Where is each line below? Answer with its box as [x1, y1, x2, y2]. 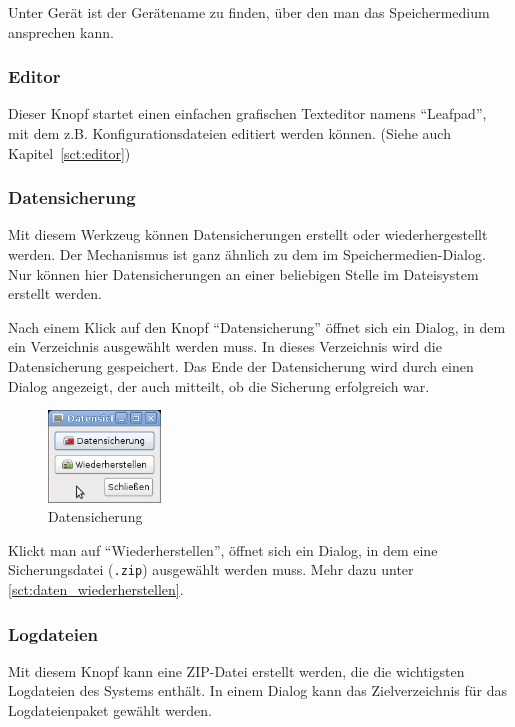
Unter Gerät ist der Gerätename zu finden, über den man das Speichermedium [8, 2, 490, 22]
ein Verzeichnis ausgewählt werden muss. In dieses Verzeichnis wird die [8, 336, 442, 357]
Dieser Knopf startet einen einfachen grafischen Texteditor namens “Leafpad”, [8, 103, 487, 124]
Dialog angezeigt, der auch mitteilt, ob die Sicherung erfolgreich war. [8, 375, 430, 396]
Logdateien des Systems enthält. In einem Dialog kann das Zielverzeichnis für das [8, 680, 508, 701]
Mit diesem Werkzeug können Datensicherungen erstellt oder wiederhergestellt [8, 224, 488, 245]
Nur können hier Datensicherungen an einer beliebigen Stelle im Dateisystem [8, 263, 479, 284]
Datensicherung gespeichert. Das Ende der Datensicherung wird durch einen [8, 355, 474, 376]
